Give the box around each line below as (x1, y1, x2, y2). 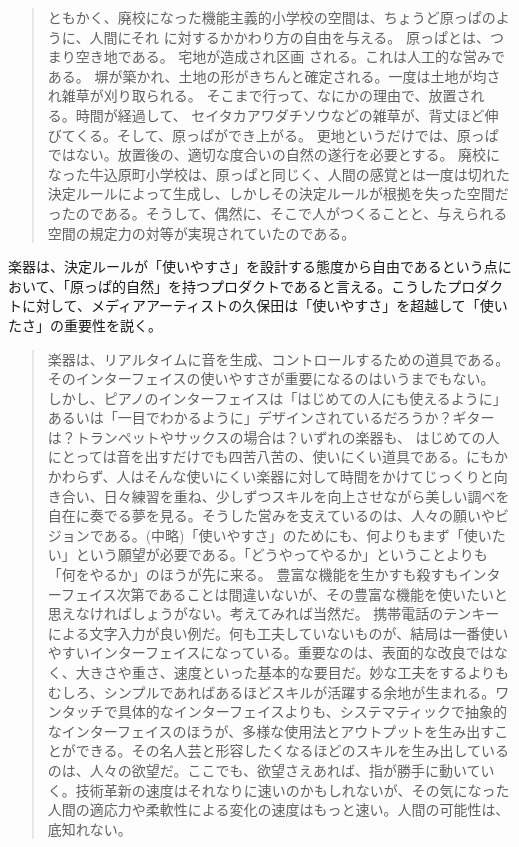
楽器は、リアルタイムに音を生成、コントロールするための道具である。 (47, 348, 510, 369)
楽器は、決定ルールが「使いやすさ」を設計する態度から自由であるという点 (8, 256, 498, 277)
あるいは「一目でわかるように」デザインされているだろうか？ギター (47, 407, 495, 428)
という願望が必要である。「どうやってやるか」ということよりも (75, 544, 488, 565)
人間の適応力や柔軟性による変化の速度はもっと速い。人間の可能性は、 (47, 799, 510, 820)
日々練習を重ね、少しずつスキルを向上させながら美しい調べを (103, 485, 510, 506)
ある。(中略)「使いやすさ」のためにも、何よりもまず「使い (103, 524, 492, 545)
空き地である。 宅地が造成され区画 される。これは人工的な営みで (75, 46, 505, 67)
